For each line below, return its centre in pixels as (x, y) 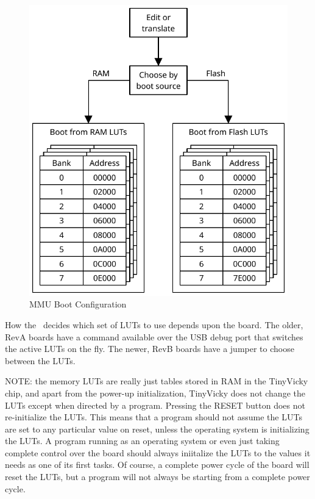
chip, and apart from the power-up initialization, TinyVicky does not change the (155, 393)
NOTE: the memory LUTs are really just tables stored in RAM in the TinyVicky (157, 381)
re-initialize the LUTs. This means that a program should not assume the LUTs (154, 417)
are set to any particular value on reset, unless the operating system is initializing (157, 429)
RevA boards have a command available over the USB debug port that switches (154, 336)
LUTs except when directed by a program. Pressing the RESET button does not (155, 405)
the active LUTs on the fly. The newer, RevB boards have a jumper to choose (150, 349)
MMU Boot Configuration (78, 304)
